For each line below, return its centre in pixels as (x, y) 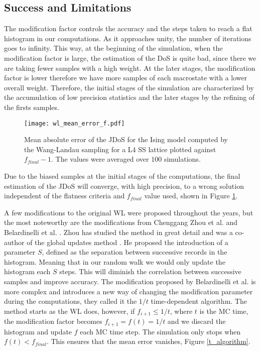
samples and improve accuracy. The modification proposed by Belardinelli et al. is (130, 281)
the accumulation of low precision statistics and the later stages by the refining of (129, 97)
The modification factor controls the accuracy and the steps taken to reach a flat (128, 28)
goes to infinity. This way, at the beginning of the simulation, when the (113, 48)
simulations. (182, 159)
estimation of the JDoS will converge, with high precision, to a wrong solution (124, 186)
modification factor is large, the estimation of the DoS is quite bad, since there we (130, 57)
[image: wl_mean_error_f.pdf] (75, 123)
